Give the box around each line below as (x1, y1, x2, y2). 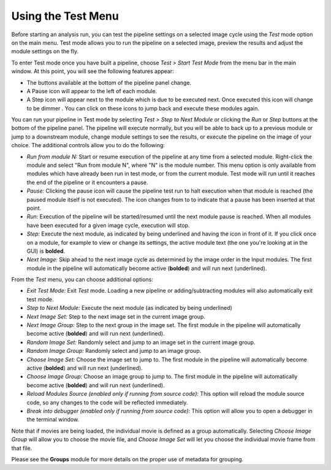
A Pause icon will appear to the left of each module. (26, 87, 158, 94)
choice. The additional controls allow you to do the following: (11, 142, 165, 149)
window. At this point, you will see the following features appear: (11, 67, 174, 75)
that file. (11, 444, 32, 452)
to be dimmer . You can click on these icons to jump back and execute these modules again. (26, 104, 260, 112)
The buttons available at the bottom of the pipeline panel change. (26, 79, 192, 86)
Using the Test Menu (11, 9, 119, 23)
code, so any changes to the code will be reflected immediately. (26, 399, 188, 406)
